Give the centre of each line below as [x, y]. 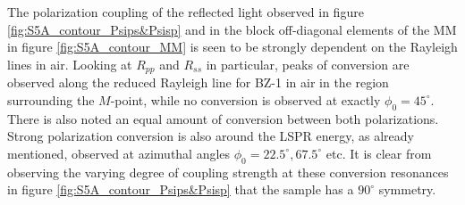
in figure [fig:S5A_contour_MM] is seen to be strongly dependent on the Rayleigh [232, 47]
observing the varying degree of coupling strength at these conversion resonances [228, 172]
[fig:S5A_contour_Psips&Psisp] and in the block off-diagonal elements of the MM [232, 29]
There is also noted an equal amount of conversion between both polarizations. [223, 118]
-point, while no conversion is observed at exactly [245, 99]
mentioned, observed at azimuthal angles [119, 153]
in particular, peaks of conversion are [308, 64]
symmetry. [407, 189]
